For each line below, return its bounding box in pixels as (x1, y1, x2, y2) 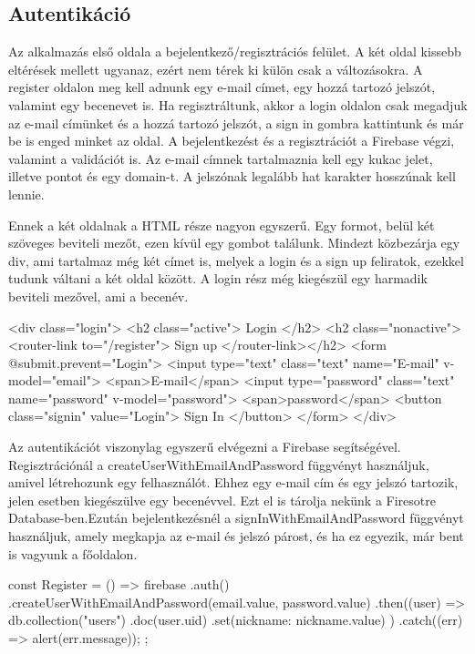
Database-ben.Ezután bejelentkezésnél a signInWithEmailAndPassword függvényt (8, 508, 464, 527)
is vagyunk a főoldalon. (8, 544, 138, 563)
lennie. (8, 184, 45, 203)
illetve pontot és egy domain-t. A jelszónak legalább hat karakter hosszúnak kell (8, 167, 456, 186)
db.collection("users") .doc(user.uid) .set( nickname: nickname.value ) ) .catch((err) (8, 610, 463, 629)
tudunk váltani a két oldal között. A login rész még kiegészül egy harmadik (8, 269, 428, 288)
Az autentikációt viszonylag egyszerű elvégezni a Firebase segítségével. (8, 437, 401, 456)
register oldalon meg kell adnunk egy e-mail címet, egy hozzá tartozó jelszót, (8, 77, 436, 97)
